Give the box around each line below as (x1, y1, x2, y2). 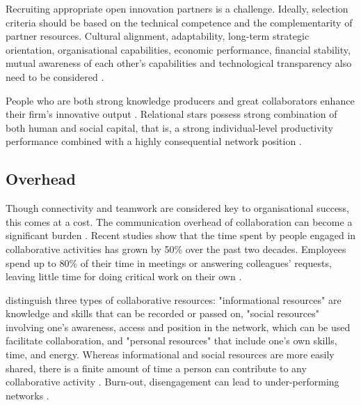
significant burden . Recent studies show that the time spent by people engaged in (6, 228, 356, 243)
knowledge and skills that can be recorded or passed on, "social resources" (6, 306, 320, 321)
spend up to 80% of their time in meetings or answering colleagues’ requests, (6, 255, 332, 270)
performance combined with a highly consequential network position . (6, 134, 302, 148)
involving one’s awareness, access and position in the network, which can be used (6, 319, 351, 334)
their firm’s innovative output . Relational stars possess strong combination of (6, 107, 337, 121)
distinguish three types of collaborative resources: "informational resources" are (6, 292, 342, 307)
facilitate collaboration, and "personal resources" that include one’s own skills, (6, 333, 337, 348)
